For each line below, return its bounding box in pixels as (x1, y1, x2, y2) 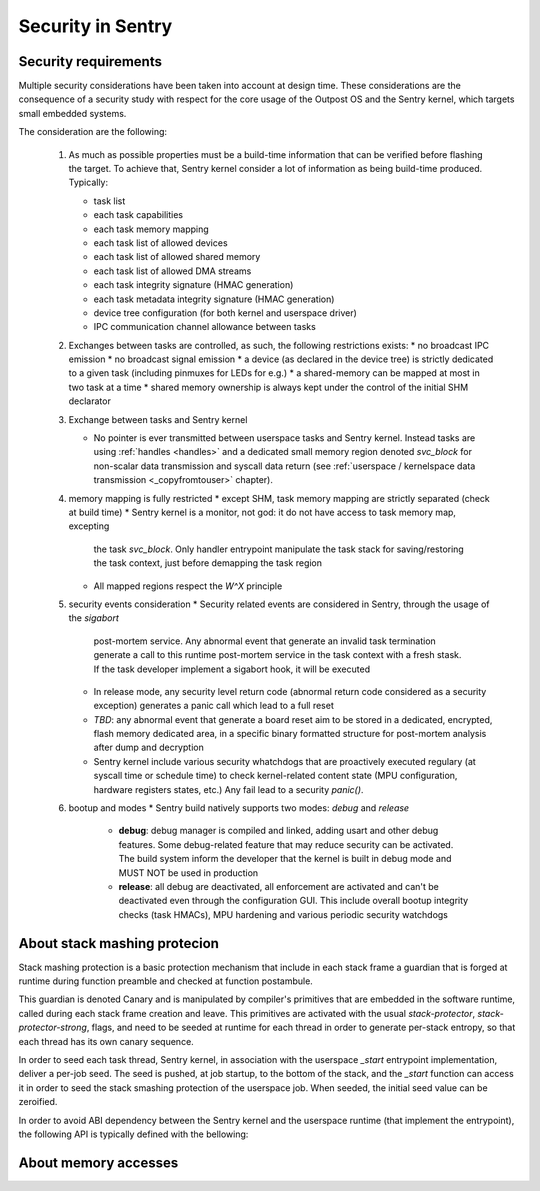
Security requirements (18, 53, 162, 70)
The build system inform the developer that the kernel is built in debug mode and (118, 853, 452, 865)
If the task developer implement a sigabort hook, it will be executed (93, 663, 370, 675)
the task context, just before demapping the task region (93, 557, 323, 569)
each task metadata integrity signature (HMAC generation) (93, 293, 335, 305)
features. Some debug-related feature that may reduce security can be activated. (118, 838, 454, 850)
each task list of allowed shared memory (93, 251, 261, 263)
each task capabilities (93, 209, 184, 221)
